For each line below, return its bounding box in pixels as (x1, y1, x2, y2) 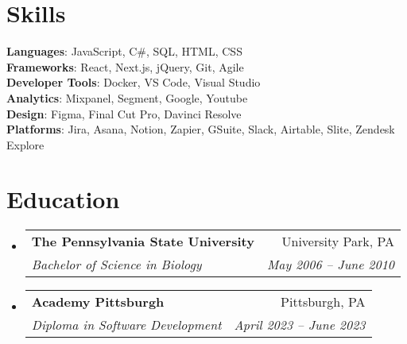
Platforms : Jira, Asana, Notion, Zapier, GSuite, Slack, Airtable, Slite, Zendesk (6, 121, 395, 137)
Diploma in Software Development (31, 315, 222, 334)
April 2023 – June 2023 (234, 315, 366, 334)
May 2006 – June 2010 (266, 255, 395, 274)
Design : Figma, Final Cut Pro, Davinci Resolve (6, 105, 242, 122)
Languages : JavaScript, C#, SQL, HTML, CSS (6, 43, 242, 60)
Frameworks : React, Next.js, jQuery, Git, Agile (6, 58, 244, 75)
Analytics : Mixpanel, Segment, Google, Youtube (6, 89, 248, 106)
